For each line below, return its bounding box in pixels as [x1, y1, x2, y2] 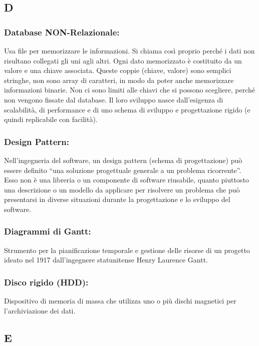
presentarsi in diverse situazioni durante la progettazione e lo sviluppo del [4, 194, 230, 204]
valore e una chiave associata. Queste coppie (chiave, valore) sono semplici [4, 65, 231, 75]
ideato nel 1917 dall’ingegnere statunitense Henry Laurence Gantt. [4, 254, 208, 265]
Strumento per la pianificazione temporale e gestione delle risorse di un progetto [4, 244, 250, 255]
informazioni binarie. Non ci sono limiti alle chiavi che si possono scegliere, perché [4, 84, 255, 95]
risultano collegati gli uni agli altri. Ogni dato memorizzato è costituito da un [4, 55, 242, 65]
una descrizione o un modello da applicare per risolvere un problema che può [4, 184, 240, 194]
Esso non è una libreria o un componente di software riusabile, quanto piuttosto [4, 174, 249, 185]
